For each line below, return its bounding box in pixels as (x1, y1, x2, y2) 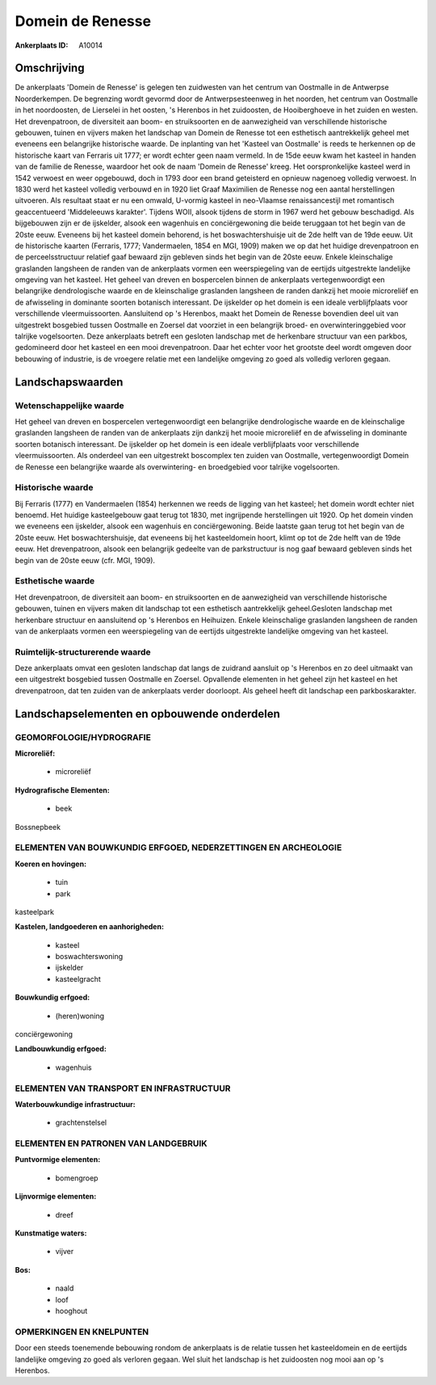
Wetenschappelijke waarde (15, 400, 124, 411)
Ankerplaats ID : (15, 40, 69, 50)
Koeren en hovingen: (15, 859, 87, 869)
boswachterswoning (55, 952, 124, 962)
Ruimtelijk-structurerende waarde (15, 646, 151, 658)
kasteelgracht (55, 974, 101, 983)
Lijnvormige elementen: (15, 1192, 97, 1202)
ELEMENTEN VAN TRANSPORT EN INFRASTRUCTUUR (15, 1083, 231, 1094)
